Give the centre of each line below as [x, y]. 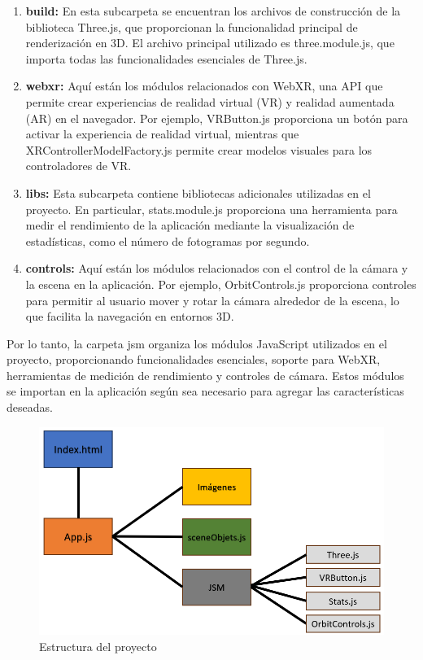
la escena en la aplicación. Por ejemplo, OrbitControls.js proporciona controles [221, 284]
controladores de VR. [78, 166]
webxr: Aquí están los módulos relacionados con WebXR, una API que [204, 86]
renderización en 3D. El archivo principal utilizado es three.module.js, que [210, 43]
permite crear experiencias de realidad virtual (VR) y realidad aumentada [210, 101]
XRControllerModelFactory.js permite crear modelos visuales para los [199, 149]
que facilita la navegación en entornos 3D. [130, 316]
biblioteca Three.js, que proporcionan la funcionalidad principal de [192, 26]
